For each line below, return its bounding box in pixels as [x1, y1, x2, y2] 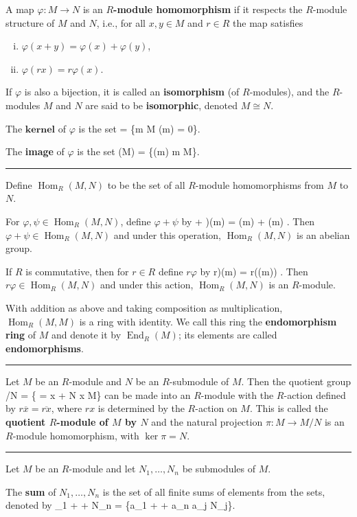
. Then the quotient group [241, 374, 352, 389]
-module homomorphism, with [12, 428, 139, 442]
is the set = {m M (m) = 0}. [78, 121, 200, 135]
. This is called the [249, 401, 328, 415]
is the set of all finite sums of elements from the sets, [102, 484, 325, 498]
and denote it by [51, 328, 122, 342]
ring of [5, 328, 36, 342]
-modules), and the [249, 84, 330, 99]
